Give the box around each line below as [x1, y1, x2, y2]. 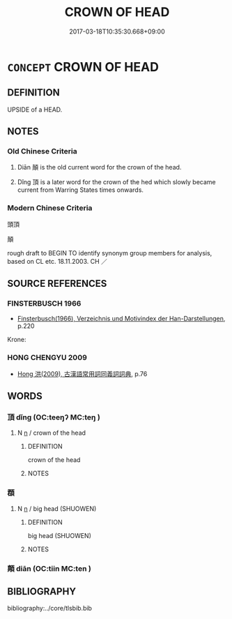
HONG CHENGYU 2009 [7, 353, 87, 363]
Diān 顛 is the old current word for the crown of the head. [17, 163, 182, 172]
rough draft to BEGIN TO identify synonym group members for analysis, [7, 248, 212, 257]
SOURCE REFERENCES [7, 278, 107, 290]
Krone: [7, 336, 26, 344]
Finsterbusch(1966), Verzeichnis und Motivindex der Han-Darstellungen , [17, 315, 226, 323]
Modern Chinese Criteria [7, 203, 93, 213]
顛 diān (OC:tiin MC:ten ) [7, 563, 92, 573]
